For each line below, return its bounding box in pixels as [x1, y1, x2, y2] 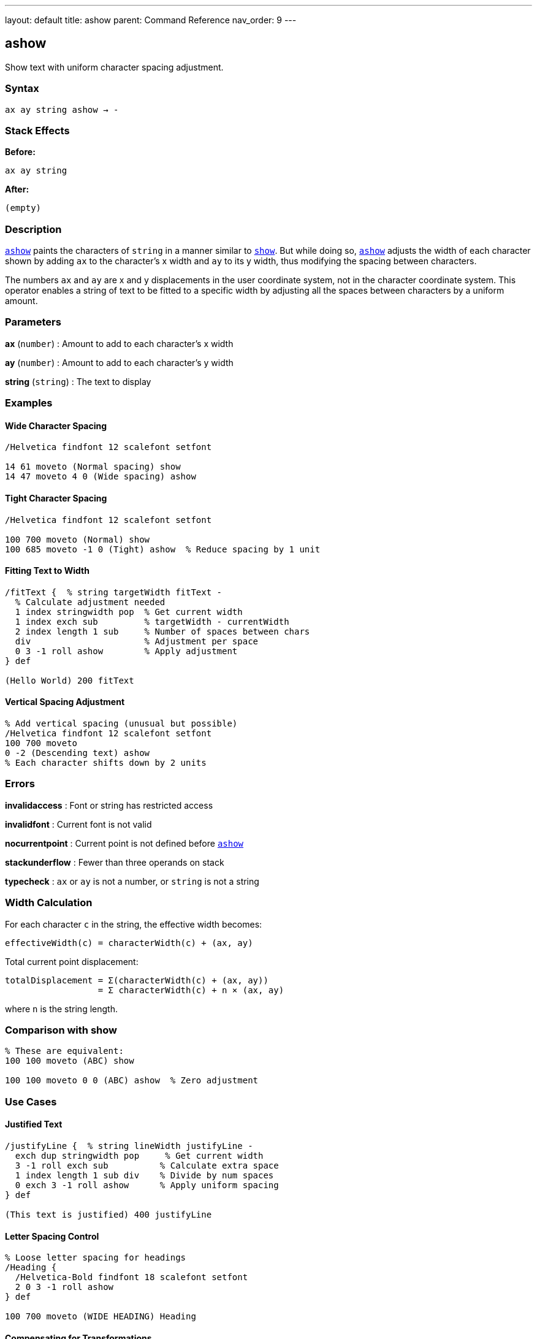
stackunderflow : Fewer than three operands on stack [5, 856, 224, 868]
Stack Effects [5, 124, 70, 137]
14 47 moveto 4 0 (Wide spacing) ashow [5, 471, 196, 482]
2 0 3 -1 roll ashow [15, 1282, 114, 1292]
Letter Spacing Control [5, 1230, 99, 1242]
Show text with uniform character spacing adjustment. [5, 61, 224, 72]
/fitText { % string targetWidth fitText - [5, 587, 223, 597]
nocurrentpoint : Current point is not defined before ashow [5, 837, 244, 849]
